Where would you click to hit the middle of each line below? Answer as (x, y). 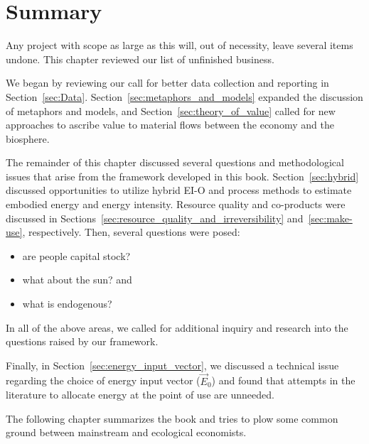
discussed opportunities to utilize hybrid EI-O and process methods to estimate (179, 190)
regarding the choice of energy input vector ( (103, 380)
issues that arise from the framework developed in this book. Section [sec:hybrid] (182, 176)
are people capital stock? (76, 255)
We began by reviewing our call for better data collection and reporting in (167, 83)
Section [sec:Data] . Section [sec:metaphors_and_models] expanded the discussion (184, 96)
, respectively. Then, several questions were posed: (131, 232)
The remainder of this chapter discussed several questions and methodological (175, 162)
